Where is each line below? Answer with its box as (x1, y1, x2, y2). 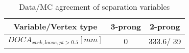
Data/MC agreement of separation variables (19, 1, 170, 12)
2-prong (149, 21, 180, 32)
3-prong (111, 21, 141, 32)
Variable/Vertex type (13, 21, 97, 32)
